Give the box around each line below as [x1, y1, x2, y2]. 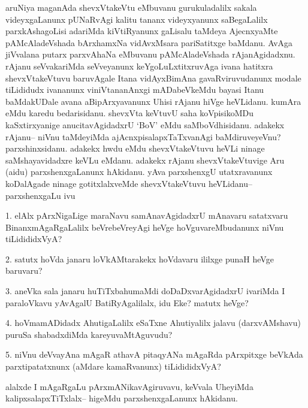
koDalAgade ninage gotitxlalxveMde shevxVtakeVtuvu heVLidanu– [5, 177, 252, 189]
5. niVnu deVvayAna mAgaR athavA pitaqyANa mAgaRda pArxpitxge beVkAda [5, 348, 303, 361]
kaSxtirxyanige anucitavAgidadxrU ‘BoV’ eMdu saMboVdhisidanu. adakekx [5, 118, 285, 131]
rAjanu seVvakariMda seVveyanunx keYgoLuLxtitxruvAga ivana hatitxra [5, 59, 273, 72]
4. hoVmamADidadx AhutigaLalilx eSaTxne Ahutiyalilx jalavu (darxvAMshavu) [5, 316, 301, 329]
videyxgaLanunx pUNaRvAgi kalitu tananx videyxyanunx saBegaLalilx [5, 13, 268, 25]
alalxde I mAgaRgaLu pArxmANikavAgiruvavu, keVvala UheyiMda [5, 380, 253, 392]
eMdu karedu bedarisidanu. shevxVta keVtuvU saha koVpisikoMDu [5, 107, 254, 119]
